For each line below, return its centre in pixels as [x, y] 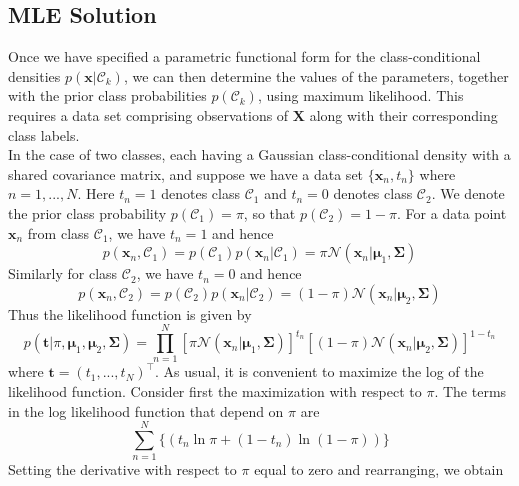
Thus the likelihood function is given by [130, 313]
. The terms [470, 391]
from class [58, 232]
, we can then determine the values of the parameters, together [316, 75]
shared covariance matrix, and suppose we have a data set [186, 173]
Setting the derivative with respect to [122, 469]
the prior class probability [87, 212]
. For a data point [452, 212]
